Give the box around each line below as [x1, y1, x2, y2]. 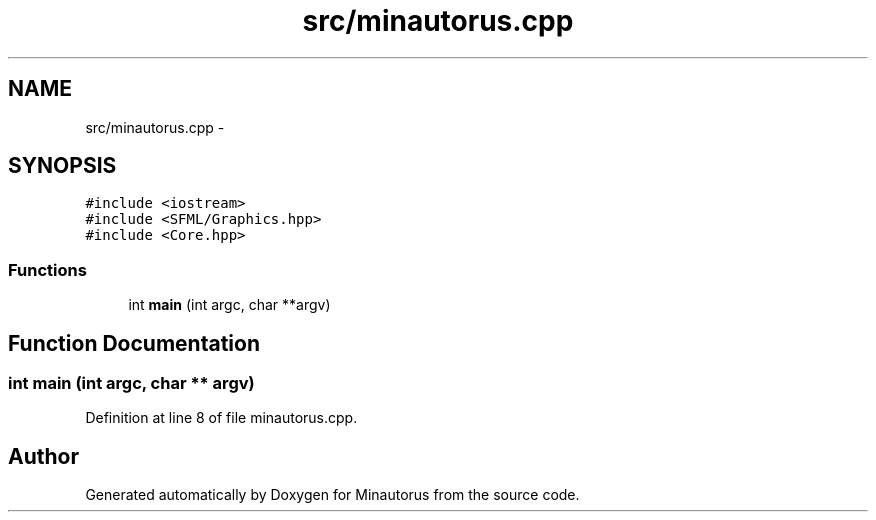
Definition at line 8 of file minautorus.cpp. [85, 409, 358, 427]
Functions [8, 259, 87, 280]
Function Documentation [8, 330, 260, 356]
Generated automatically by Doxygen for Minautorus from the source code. [85, 486, 580, 504]
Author [8, 443, 79, 469]
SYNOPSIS [8, 153, 117, 179]
